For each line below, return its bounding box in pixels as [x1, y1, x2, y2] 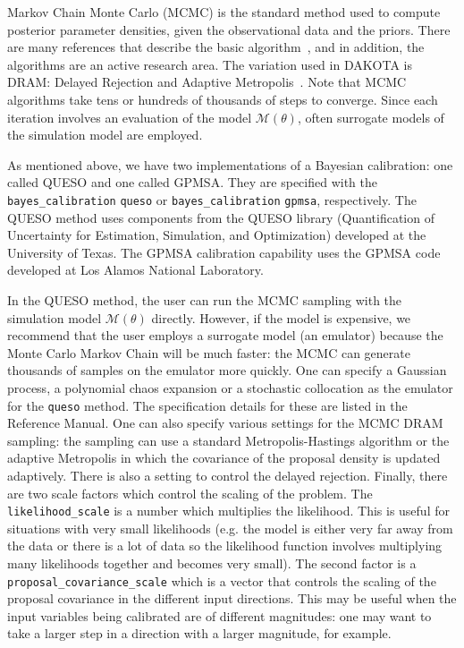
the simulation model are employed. [7, 125, 203, 144]
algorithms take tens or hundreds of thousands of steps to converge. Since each [7, 90, 438, 108]
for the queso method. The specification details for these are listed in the [7, 396, 408, 414]
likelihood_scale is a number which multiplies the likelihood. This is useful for [7, 501, 450, 520]
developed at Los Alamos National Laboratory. [7, 260, 264, 279]
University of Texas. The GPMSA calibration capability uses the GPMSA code [7, 243, 441, 261]
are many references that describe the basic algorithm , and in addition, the [7, 38, 425, 56]
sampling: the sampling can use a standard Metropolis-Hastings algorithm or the [7, 431, 450, 449]
